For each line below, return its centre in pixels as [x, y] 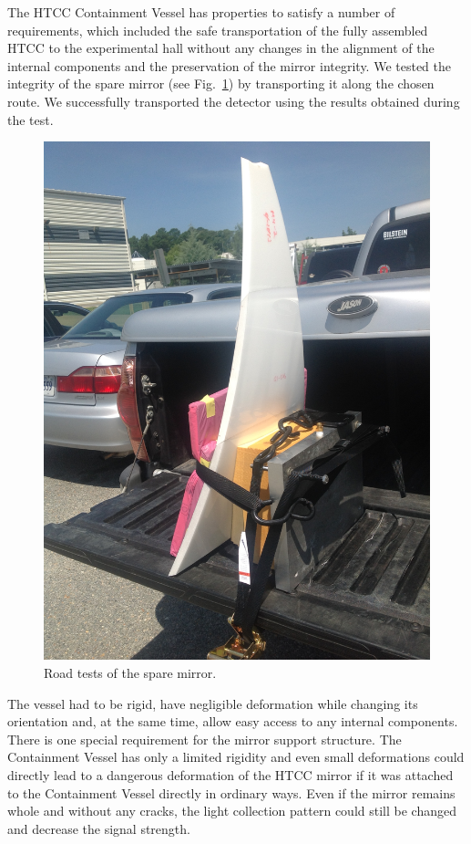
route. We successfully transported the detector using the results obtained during [234, 101]
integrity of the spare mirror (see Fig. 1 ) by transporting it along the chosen [221, 83]
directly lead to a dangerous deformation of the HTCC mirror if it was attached [230, 775]
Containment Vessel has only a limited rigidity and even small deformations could [236, 757]
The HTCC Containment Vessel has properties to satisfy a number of [201, 12]
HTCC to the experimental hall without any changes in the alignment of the [221, 48]
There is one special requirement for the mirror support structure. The [205, 739]
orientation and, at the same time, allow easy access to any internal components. [233, 721]
